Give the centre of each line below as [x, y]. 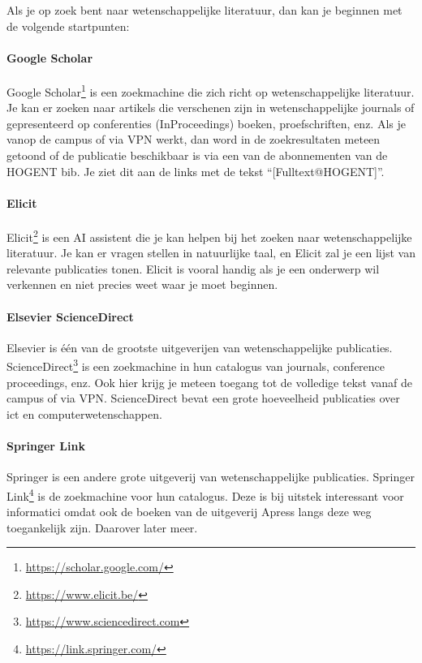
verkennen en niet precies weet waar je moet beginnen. [142, 284]
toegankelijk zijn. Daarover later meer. [102, 527]
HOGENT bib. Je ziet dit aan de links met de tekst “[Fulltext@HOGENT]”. [196, 171]
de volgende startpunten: [68, 26]
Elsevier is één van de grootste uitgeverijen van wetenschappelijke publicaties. [200, 347]
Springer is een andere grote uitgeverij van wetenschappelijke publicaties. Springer [211, 477]
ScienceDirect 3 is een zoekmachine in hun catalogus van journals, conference [196, 365]
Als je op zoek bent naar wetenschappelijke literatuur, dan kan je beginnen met [205, 10]
